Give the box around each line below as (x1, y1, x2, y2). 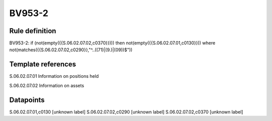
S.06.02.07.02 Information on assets (9, 82, 84, 88)
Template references (9, 60, 77, 69)
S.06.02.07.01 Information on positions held (9, 73, 99, 79)
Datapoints (9, 95, 45, 104)
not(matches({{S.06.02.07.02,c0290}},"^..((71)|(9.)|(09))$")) (9, 47, 133, 53)
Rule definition (9, 27, 56, 35)
